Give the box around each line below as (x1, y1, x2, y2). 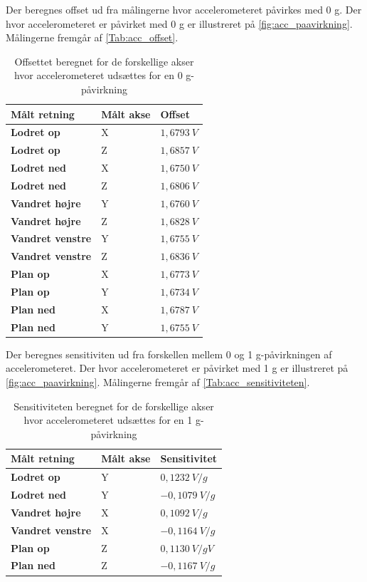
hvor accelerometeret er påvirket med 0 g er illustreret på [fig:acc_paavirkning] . (6, 16, 353, 31)
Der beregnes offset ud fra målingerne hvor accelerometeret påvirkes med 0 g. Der (6, 2, 362, 16)
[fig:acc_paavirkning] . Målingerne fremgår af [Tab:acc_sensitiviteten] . (6, 374, 310, 389)
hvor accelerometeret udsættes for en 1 (23, 412, 193, 427)
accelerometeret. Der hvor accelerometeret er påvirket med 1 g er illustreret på (6, 360, 349, 375)
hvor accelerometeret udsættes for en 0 (14, 68, 183, 83)
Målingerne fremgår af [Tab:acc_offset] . (6, 30, 179, 45)
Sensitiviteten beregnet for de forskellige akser (14, 398, 214, 413)
